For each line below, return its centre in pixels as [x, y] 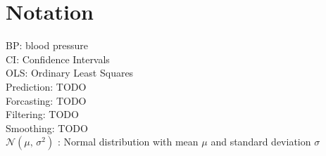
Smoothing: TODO [47, 128]
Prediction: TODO [46, 86]
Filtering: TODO [42, 114]
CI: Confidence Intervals [58, 59]
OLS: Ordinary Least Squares [70, 73]
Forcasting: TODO [46, 100]
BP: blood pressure [47, 45]
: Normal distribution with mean [128, 142]
